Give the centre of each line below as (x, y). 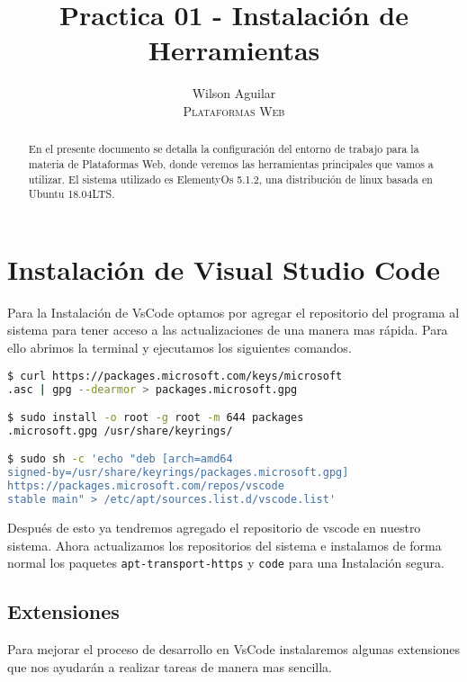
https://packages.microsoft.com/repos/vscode (146, 486)
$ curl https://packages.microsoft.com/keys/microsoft (175, 376)
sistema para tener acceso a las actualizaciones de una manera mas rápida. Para (228, 330)
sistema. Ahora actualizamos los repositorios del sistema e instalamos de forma (225, 545)
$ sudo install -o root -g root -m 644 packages (156, 418)
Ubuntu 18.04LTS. (72, 194)
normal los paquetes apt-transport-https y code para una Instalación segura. (226, 563)
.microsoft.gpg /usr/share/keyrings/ (120, 431)
